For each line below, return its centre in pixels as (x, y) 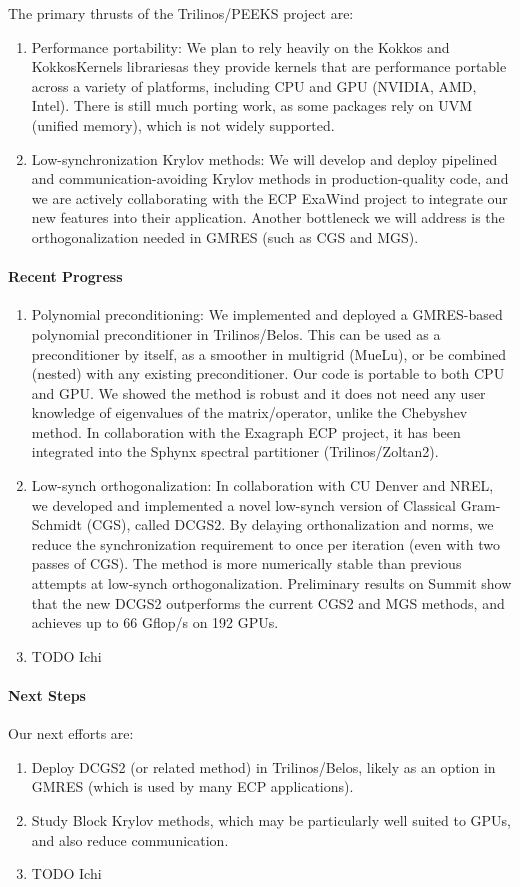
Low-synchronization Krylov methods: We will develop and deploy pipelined (264, 158)
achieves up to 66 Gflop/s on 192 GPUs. (155, 622)
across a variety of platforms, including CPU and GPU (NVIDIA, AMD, (254, 85)
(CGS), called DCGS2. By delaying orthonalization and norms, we (290, 524)
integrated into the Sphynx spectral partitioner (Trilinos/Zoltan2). (235, 451)
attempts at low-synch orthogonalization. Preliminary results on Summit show (271, 583)
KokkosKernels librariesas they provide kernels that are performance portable (269, 66)
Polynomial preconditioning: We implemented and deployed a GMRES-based (267, 314)
